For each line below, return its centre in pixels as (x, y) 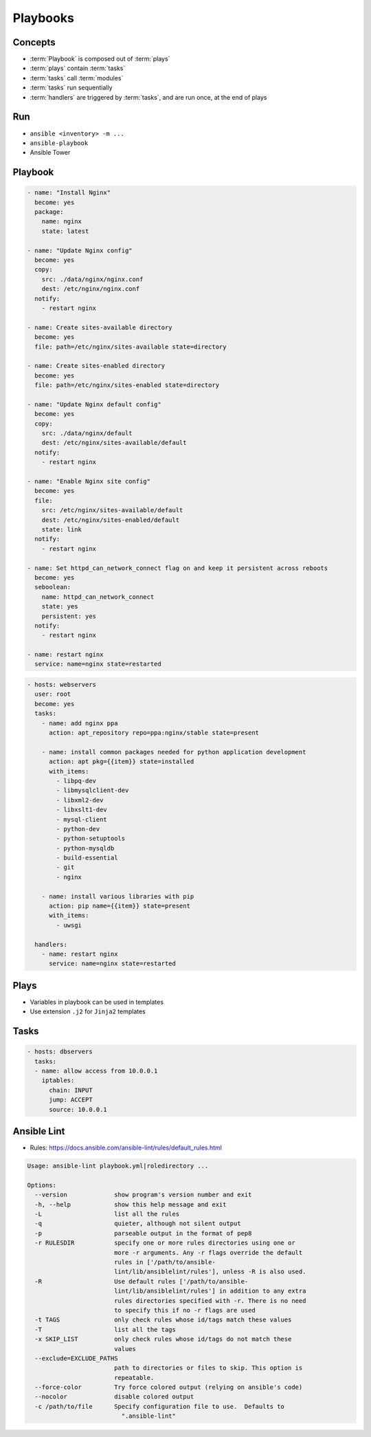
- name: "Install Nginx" (69, 193)
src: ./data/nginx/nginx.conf (92, 279)
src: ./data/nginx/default (87, 434)
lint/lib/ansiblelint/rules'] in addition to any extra (210, 1291)
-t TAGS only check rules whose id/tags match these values (163, 1320)
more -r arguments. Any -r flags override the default (208, 1252)
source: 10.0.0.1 (78, 1109)
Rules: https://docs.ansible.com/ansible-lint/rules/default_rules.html (126, 1148)
